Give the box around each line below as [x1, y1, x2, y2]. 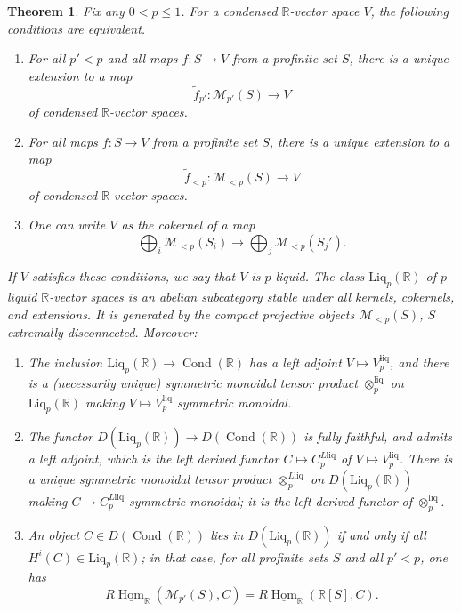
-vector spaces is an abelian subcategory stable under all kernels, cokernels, [49, 287, 455, 306]
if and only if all [336, 525, 426, 544]
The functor [28, 427, 93, 446]
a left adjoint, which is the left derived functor [28, 449, 279, 468]
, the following [370, 2, 449, 20]
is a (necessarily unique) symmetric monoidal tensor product [28, 373, 358, 391]
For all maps [28, 132, 98, 150]
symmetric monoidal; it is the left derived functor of [129, 491, 413, 510]
